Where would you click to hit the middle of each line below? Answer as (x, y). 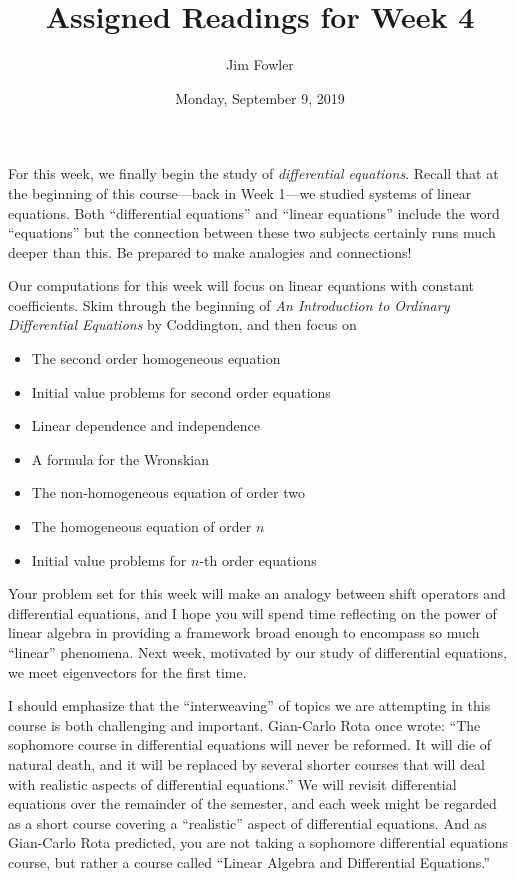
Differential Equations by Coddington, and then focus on (182, 324)
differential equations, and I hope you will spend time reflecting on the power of (252, 612)
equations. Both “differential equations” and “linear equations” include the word (254, 212)
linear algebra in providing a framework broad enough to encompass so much (244, 632)
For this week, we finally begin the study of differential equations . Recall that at (253, 173)
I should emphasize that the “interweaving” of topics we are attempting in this (249, 705)
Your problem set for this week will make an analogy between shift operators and (257, 593)
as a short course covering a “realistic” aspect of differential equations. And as (247, 822)
